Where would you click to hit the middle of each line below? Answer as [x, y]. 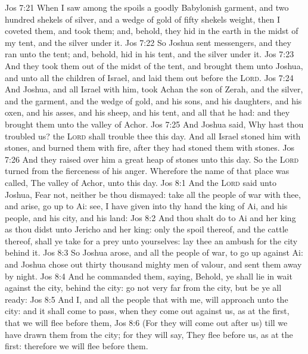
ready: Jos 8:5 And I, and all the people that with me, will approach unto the [147, 299]
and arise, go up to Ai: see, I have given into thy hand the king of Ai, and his [146, 206]
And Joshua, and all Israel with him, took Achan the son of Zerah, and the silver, [154, 89]
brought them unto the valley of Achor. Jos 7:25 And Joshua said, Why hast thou [154, 124]
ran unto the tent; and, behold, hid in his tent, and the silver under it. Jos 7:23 [150, 54]
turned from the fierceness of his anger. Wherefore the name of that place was [147, 171]
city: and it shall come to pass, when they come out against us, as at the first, [147, 311]
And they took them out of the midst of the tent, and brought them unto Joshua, [154, 65]
